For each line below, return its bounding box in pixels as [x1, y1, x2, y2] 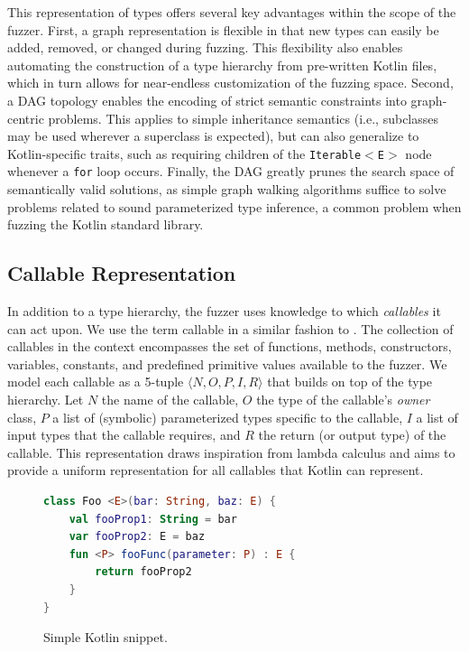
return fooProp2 [95, 565, 192, 579]
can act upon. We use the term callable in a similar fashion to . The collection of [7, 319, 454, 338]
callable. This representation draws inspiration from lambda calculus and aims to [7, 442, 455, 461]
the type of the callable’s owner [256, 390, 430, 409]
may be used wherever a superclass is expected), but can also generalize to [7, 126, 419, 145]
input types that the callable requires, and [7, 425, 241, 444]
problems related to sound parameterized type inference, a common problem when [7, 197, 462, 216]
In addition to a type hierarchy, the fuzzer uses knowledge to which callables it [7, 302, 441, 321]
